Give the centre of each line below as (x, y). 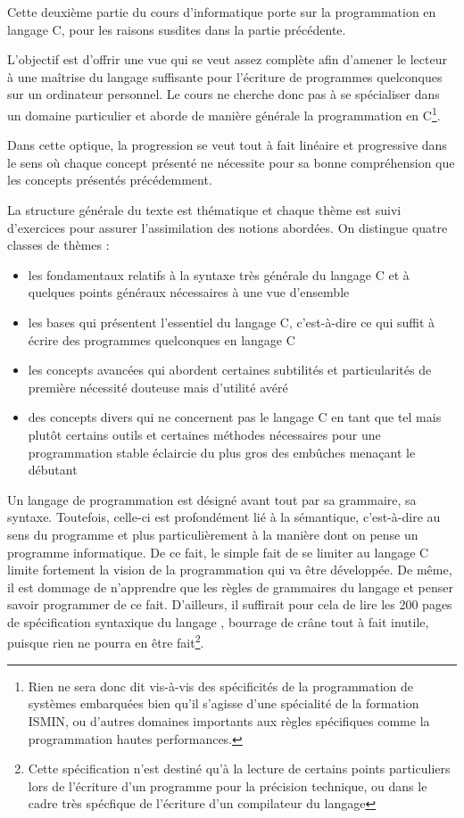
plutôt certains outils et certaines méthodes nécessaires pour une (204, 434)
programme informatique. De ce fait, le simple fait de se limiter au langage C (218, 552)
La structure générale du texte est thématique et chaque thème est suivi (204, 210)
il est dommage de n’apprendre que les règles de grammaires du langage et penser (230, 587)
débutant (53, 470)
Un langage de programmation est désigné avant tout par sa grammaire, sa (212, 499)
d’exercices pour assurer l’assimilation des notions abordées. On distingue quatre (228, 227)
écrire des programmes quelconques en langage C (162, 339)
